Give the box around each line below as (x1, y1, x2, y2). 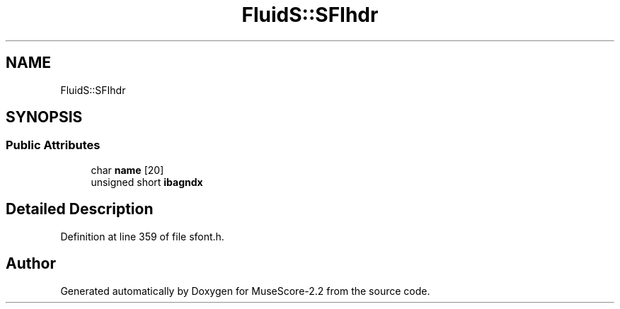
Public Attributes (6, 138, 101, 153)
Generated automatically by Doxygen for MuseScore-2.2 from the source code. (60, 284, 430, 297)
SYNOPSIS (6, 108, 83, 127)
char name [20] (91, 163, 164, 176)
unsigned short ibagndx (91, 175, 203, 188)
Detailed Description (6, 200, 154, 218)
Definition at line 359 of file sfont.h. (60, 230, 224, 243)
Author (6, 255, 56, 273)
